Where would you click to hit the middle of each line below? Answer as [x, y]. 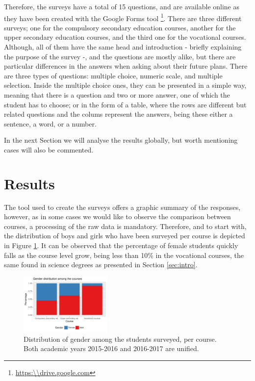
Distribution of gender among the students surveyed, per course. [120, 339]
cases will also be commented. [49, 149]
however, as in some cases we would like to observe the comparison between [117, 216]
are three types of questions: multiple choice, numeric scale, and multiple [113, 75]
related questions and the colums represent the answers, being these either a [118, 114]
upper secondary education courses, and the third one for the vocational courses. [125, 37]
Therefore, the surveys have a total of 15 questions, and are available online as [122, 6]
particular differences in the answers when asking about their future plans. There [126, 66]
